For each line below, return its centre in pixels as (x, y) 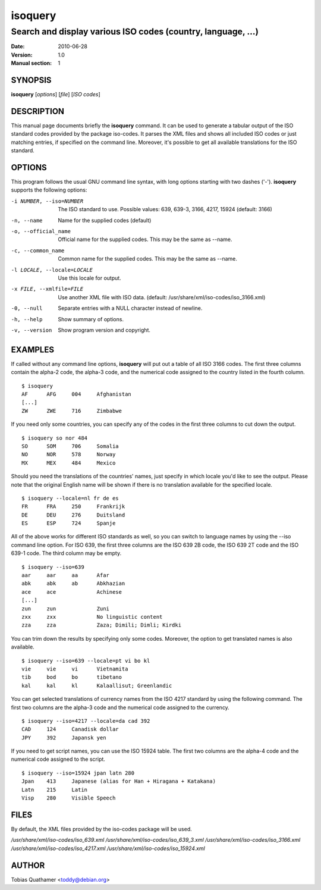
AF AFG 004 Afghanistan (77, 394)
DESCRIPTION (38, 111)
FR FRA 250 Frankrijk (73, 507)
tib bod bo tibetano (72, 677)
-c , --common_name (38, 250)
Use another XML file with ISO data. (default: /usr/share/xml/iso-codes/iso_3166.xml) (162, 297)
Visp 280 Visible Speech (69, 798)
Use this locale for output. (89, 278)
